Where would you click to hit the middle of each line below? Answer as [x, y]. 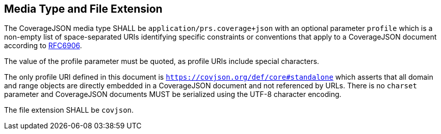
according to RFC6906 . [43, 46]
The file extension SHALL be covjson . [69, 110]
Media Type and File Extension [83, 9]
